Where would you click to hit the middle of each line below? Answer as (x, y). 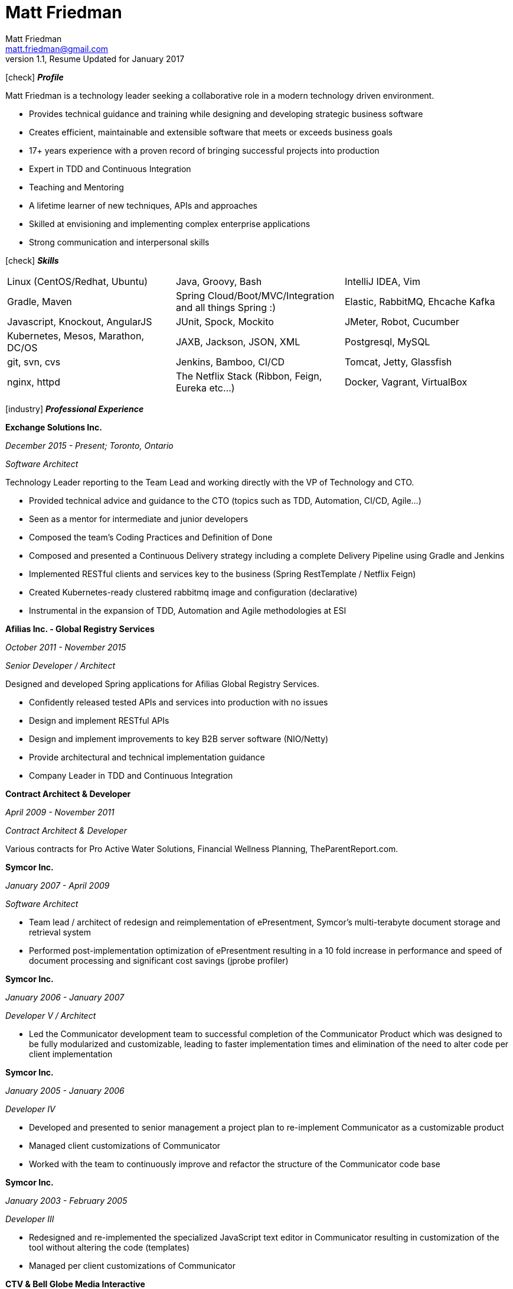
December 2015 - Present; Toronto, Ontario (89, 445)
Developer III (30, 1219)
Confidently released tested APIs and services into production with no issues (179, 702)
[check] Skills (32, 260)
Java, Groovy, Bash (219, 281)
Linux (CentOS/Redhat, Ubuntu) (77, 281)
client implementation (71, 1054)
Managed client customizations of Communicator (125, 1145)
